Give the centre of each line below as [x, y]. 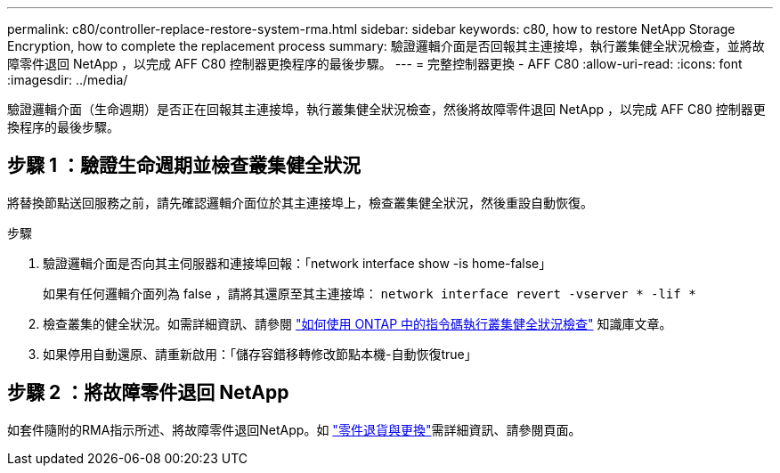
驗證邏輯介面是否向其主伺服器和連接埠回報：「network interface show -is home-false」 [297, 263]
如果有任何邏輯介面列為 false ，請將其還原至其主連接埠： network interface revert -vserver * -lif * [370, 293]
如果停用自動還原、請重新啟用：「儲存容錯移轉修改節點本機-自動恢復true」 [260, 354]
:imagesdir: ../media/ [68, 80]
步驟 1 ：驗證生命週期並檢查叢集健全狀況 [184, 166]
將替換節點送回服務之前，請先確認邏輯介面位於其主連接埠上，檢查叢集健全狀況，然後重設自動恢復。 [300, 202]
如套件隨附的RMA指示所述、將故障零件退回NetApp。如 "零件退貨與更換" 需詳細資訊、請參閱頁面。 [294, 429]
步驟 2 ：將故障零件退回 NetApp [148, 393]
